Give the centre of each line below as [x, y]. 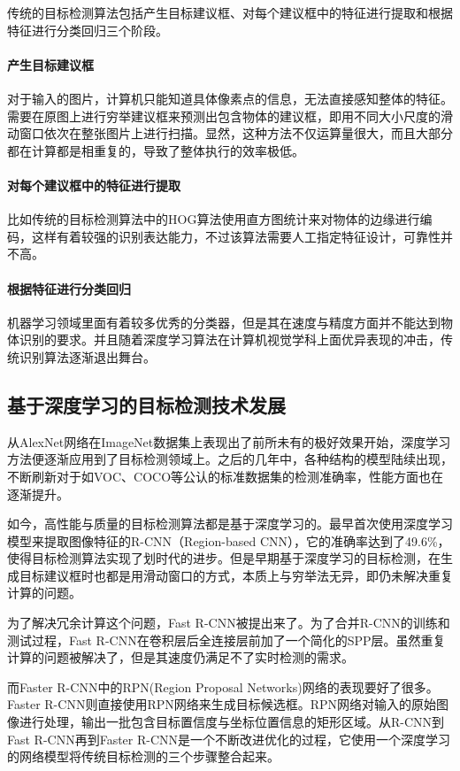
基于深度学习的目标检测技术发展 [146, 404]
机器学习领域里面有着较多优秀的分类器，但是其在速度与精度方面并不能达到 [224, 322]
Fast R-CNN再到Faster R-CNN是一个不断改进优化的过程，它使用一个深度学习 [229, 739]
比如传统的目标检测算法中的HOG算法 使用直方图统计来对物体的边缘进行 [214, 219]
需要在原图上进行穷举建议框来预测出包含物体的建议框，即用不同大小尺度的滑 [230, 116]
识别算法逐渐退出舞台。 [87, 356]
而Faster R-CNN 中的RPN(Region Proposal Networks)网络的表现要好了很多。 [223, 686]
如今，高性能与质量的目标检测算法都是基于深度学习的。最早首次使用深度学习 [230, 524]
